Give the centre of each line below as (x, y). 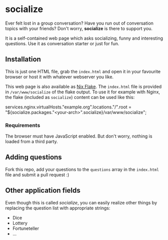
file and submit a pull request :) (37, 175)
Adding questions (34, 157)
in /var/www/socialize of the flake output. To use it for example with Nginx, (83, 92)
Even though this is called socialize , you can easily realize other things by (81, 202)
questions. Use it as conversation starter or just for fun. (62, 43)
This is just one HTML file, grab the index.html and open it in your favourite (83, 71)
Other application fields (43, 191)
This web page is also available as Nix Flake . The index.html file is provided (83, 86)
